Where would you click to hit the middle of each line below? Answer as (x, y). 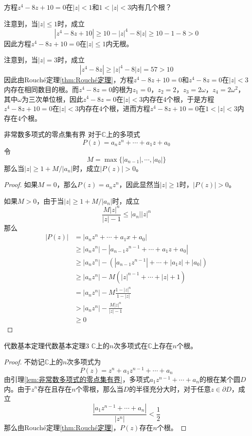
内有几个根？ (152, 7)
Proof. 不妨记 (24, 362)
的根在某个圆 (220, 379)
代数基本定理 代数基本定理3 (46, 345)
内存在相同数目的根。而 (41, 89)
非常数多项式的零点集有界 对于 (53, 134)
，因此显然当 (139, 184)
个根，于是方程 (190, 99)
